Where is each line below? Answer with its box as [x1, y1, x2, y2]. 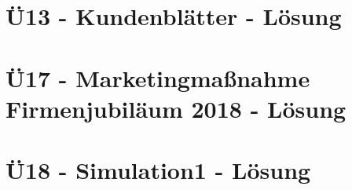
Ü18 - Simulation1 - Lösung [5, 154, 311, 186]
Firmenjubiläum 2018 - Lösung [5, 92, 346, 124]
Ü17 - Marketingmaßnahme [5, 61, 310, 93]
